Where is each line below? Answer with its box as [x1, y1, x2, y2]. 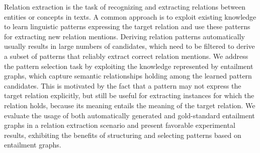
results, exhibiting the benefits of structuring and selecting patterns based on [4, 129, 241, 140]
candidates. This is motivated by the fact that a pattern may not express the [4, 80, 241, 91]
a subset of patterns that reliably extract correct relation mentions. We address [4, 50, 248, 61]
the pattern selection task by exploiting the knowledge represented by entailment [4, 60, 253, 71]
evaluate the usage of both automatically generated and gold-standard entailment [4, 110, 255, 120]
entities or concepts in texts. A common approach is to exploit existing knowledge [4, 11, 256, 22]
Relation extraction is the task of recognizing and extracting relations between [4, 2, 246, 12]
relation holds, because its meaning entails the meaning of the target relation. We [4, 100, 255, 110]
